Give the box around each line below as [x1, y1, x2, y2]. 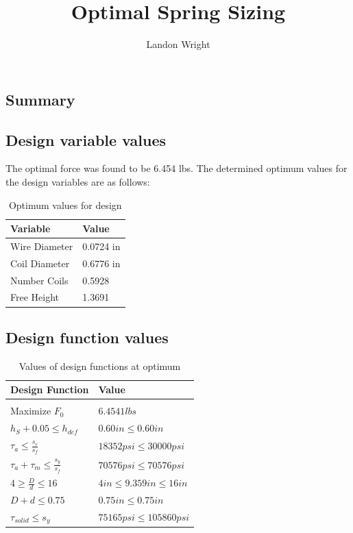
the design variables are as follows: [5, 174, 150, 188]
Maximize [10, 404, 51, 418]
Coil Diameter [10, 256, 70, 270]
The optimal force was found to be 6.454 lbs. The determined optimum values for [5, 161, 348, 175]
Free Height [10, 290, 60, 304]
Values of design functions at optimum [19, 358, 181, 373]
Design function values [5, 326, 169, 347]
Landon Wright [146, 37, 210, 51]
